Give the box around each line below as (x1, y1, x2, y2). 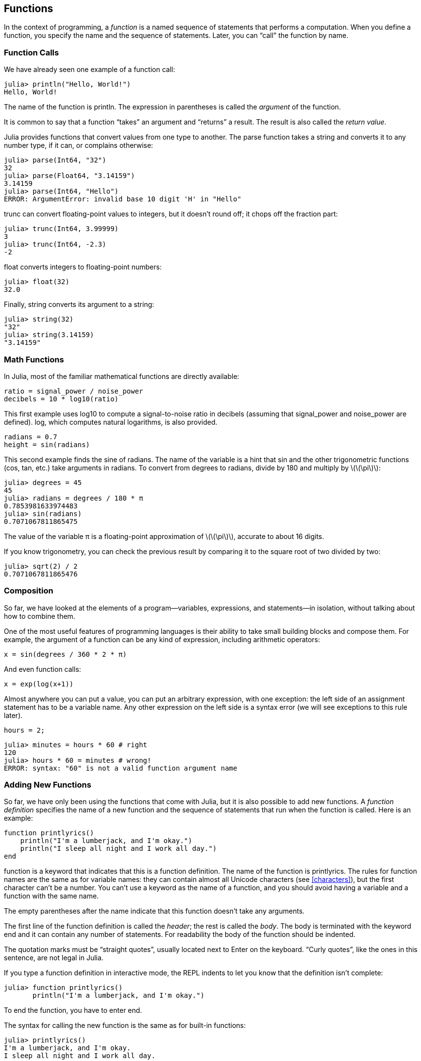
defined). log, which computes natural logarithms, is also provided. (4, 417, 218, 426)
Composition (4, 586, 53, 596)
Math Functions (4, 354, 64, 364)
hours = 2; (4, 726, 45, 734)
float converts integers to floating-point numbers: (4, 263, 162, 271)
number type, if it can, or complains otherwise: (4, 141, 153, 150)
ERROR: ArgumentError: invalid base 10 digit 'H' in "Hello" (4, 195, 241, 203)
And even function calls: (4, 665, 81, 673)
